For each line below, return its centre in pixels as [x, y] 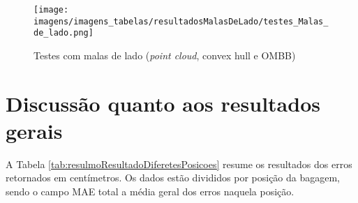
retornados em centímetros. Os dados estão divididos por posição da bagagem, [173, 178]
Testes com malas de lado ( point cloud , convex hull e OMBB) [165, 55]
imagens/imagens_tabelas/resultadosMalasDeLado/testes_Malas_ [181, 21]
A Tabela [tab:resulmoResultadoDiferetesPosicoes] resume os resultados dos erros [179, 164]
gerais [34, 130]
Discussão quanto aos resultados [163, 103]
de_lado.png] [64, 33]
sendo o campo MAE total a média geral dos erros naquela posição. [150, 191]
